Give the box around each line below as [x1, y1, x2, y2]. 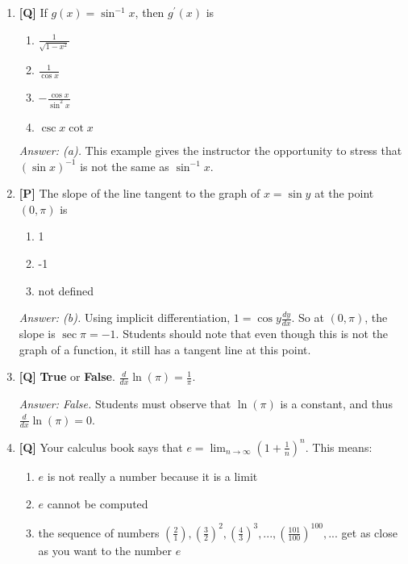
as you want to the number [38, 541, 172, 558]
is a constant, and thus [280, 395, 393, 412]
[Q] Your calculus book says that [19, 438, 183, 455]
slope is [19, 324, 56, 341]
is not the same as [80, 157, 169, 174]
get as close [341, 524, 398, 541]
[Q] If [19, 4, 48, 20]
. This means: [305, 438, 373, 455]
